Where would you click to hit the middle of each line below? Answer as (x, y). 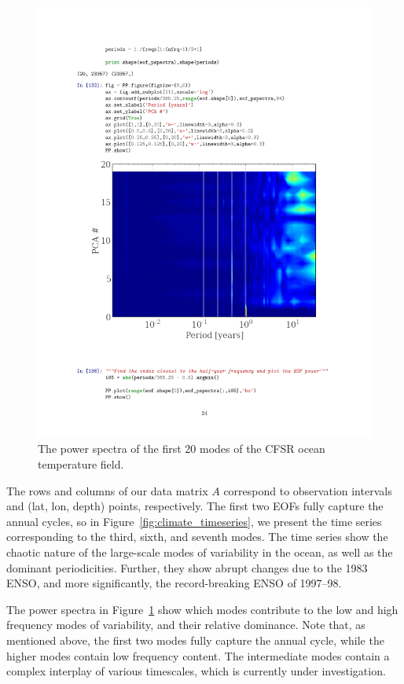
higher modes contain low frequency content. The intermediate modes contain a (198, 655)
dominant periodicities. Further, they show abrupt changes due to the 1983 (187, 567)
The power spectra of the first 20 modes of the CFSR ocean (182, 449)
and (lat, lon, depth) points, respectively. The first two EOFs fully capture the (195, 506)
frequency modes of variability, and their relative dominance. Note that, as (186, 625)
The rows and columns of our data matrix (107, 490)
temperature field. (81, 464)
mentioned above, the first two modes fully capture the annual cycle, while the (195, 640)
